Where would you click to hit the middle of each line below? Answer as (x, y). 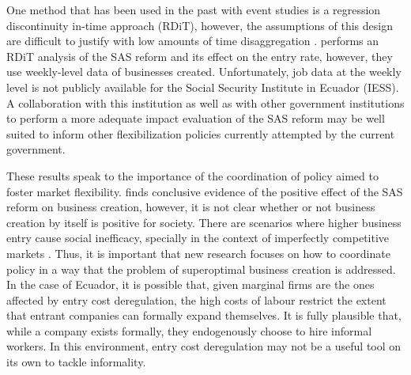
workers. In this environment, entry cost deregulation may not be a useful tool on (204, 346)
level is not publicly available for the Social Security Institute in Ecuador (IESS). (203, 87)
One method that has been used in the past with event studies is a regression (194, 9)
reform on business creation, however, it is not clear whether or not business (191, 207)
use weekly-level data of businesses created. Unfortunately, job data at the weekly (204, 72)
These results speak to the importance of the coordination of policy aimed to (192, 175)
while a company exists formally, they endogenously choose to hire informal (189, 330)
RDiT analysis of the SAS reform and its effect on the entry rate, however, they (200, 56)
